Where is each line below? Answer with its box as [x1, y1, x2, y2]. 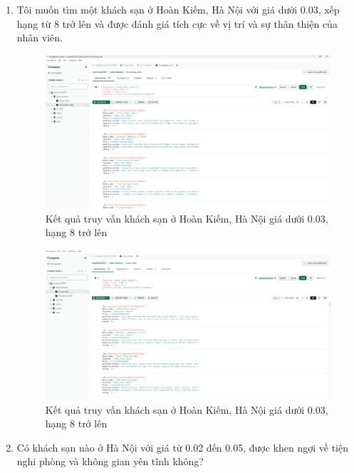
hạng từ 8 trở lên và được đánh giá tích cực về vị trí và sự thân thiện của [16, 16, 338, 31]
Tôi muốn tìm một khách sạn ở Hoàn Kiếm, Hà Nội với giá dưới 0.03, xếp [16, 2, 340, 16]
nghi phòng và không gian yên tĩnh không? [16, 454, 204, 469]
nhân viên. [16, 30, 63, 45]
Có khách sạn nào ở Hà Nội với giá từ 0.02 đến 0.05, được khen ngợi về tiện [16, 439, 348, 454]
